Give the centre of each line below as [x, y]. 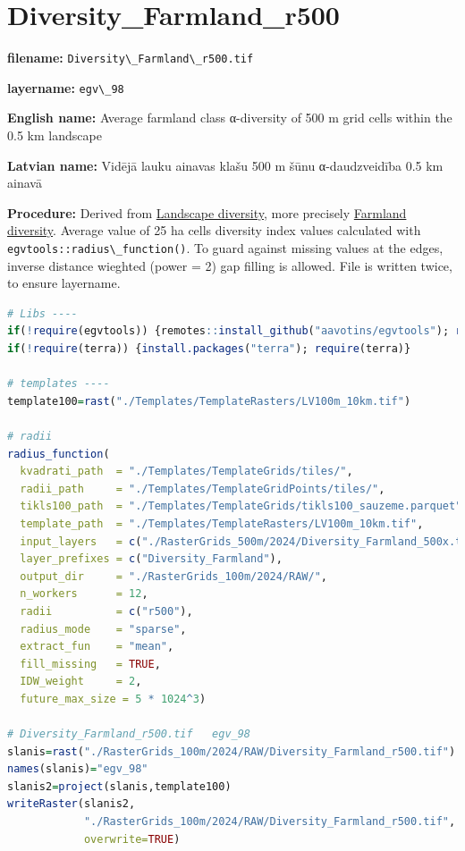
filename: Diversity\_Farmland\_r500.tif [131, 58]
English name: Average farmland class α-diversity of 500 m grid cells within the [230, 118]
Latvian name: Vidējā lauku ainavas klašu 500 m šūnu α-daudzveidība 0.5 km [225, 165]
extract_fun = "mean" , [97, 647]
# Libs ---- [42, 313]
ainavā [25, 183]
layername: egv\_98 [66, 87]
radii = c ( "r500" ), [106, 611]
